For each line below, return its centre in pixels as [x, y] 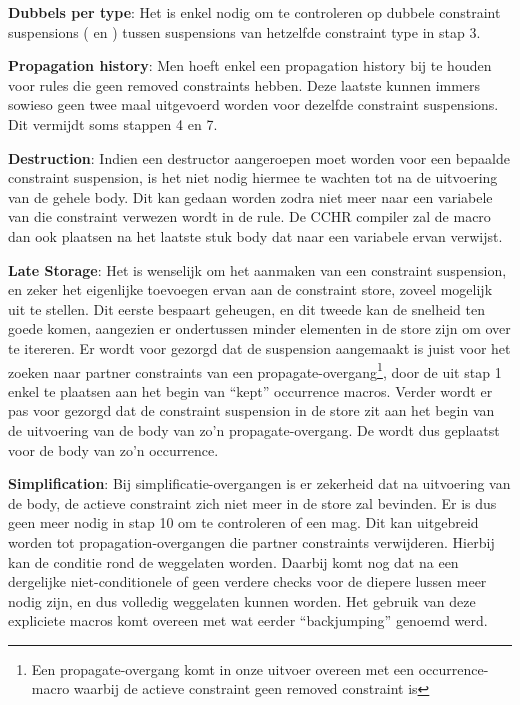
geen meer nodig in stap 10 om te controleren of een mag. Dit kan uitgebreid [243, 522]
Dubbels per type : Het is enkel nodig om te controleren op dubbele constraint [254, 12]
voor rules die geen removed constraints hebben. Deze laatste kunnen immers [244, 84]
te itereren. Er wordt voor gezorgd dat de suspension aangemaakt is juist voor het [259, 347]
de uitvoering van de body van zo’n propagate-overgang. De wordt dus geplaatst [254, 429]
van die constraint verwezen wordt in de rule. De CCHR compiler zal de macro [249, 216]
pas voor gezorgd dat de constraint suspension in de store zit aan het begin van [251, 410]
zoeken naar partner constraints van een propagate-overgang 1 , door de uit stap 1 [255, 370]
